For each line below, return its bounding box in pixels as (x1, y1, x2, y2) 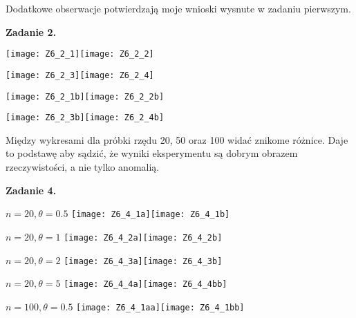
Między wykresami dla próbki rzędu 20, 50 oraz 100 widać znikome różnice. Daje (6, 132, 348, 147)
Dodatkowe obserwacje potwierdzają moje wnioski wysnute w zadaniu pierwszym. (6, 1, 351, 15)
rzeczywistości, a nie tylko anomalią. (6, 160, 160, 174)
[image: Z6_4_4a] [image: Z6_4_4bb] (64, 279, 227, 290)
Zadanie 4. (6, 183, 57, 197)
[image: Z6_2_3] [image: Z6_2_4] (6, 70, 154, 80)
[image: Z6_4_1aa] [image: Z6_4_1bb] (76, 302, 245, 312)
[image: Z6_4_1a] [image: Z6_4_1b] (71, 209, 230, 220)
